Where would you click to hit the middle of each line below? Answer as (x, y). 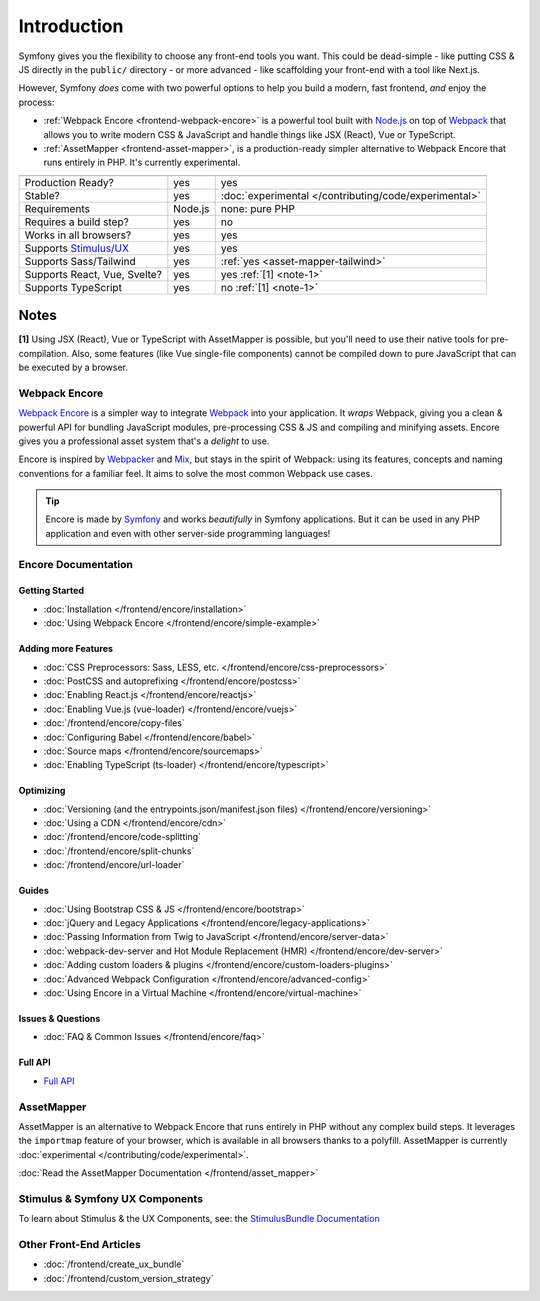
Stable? (42, 195)
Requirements (57, 208)
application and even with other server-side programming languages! (188, 533)
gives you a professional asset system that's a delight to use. (144, 441)
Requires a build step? (76, 222)
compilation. (44, 353)
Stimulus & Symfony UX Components (111, 1198)
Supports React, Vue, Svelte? (93, 274)
